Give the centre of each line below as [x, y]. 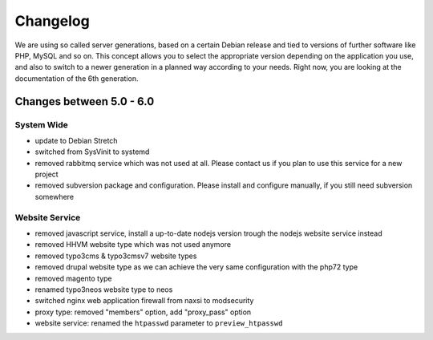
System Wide [41, 124]
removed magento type [73, 278]
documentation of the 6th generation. [77, 78]
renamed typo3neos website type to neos [104, 289]
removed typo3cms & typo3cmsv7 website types [116, 256]
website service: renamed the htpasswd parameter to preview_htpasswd [159, 323]
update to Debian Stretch [76, 140]
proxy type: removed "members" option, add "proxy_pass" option [143, 312]
